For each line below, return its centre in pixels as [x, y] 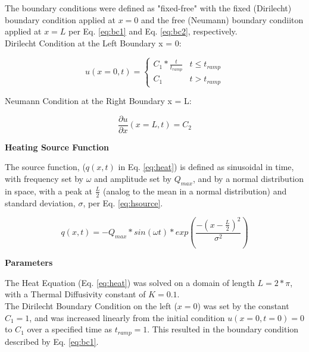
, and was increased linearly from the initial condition [127, 317]
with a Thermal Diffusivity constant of [75, 294]
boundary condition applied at [60, 19]
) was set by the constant [243, 305]
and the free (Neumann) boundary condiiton [222, 19]
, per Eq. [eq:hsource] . [123, 202]
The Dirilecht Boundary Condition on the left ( [91, 305]
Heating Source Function [57, 147]
